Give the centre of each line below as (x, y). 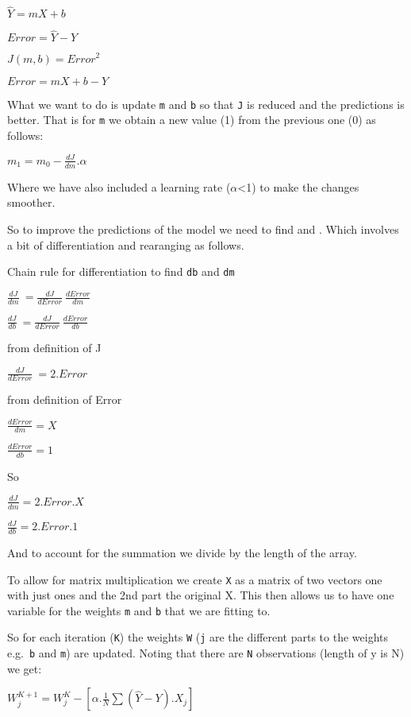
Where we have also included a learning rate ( (119, 186)
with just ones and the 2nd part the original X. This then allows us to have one (201, 595)
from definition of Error (65, 399)
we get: (25, 668)
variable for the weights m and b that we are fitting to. (139, 610)
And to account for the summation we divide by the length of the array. (182, 552)
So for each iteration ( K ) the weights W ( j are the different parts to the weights (198, 637)
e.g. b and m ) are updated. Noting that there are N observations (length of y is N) (206, 653)
